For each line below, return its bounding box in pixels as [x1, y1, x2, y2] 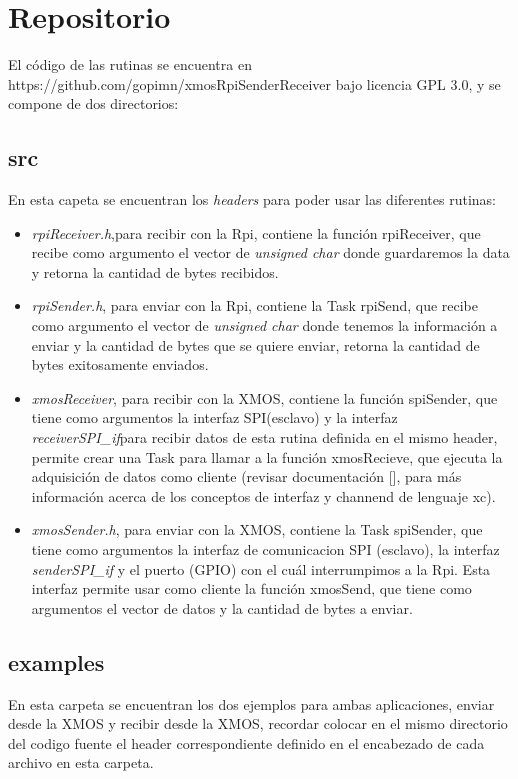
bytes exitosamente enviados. [31, 354, 209, 375]
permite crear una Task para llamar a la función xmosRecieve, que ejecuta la [31, 446, 503, 467]
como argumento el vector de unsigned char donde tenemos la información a [31, 315, 498, 336]
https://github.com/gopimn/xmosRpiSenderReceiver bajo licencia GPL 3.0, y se [8, 73, 501, 94]
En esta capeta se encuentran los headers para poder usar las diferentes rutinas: [8, 189, 497, 210]
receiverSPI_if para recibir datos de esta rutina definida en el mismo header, [31, 427, 498, 448]
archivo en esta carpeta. [8, 752, 154, 773]
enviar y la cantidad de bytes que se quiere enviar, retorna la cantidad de [31, 334, 480, 355]
